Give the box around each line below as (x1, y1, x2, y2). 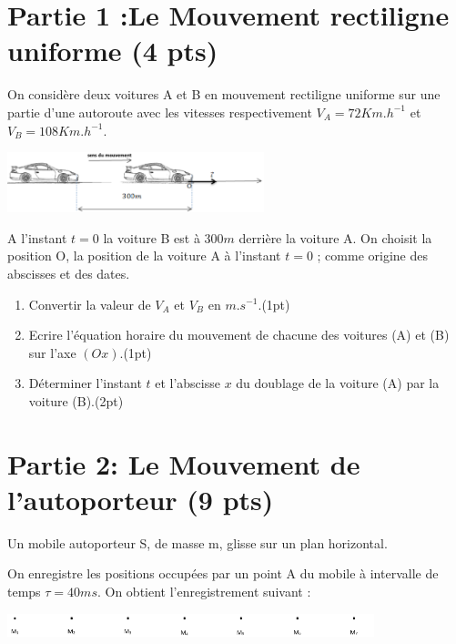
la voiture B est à (103, 228, 200, 247)
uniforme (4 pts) (7, 32, 218, 69)
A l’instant (7, 228, 67, 247)
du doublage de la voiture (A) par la (236, 373, 440, 393)
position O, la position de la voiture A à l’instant (7, 246, 281, 265)
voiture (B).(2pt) (28, 391, 124, 410)
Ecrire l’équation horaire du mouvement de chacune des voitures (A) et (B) (28, 325, 450, 344)
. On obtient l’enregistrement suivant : (96, 582, 311, 601)
